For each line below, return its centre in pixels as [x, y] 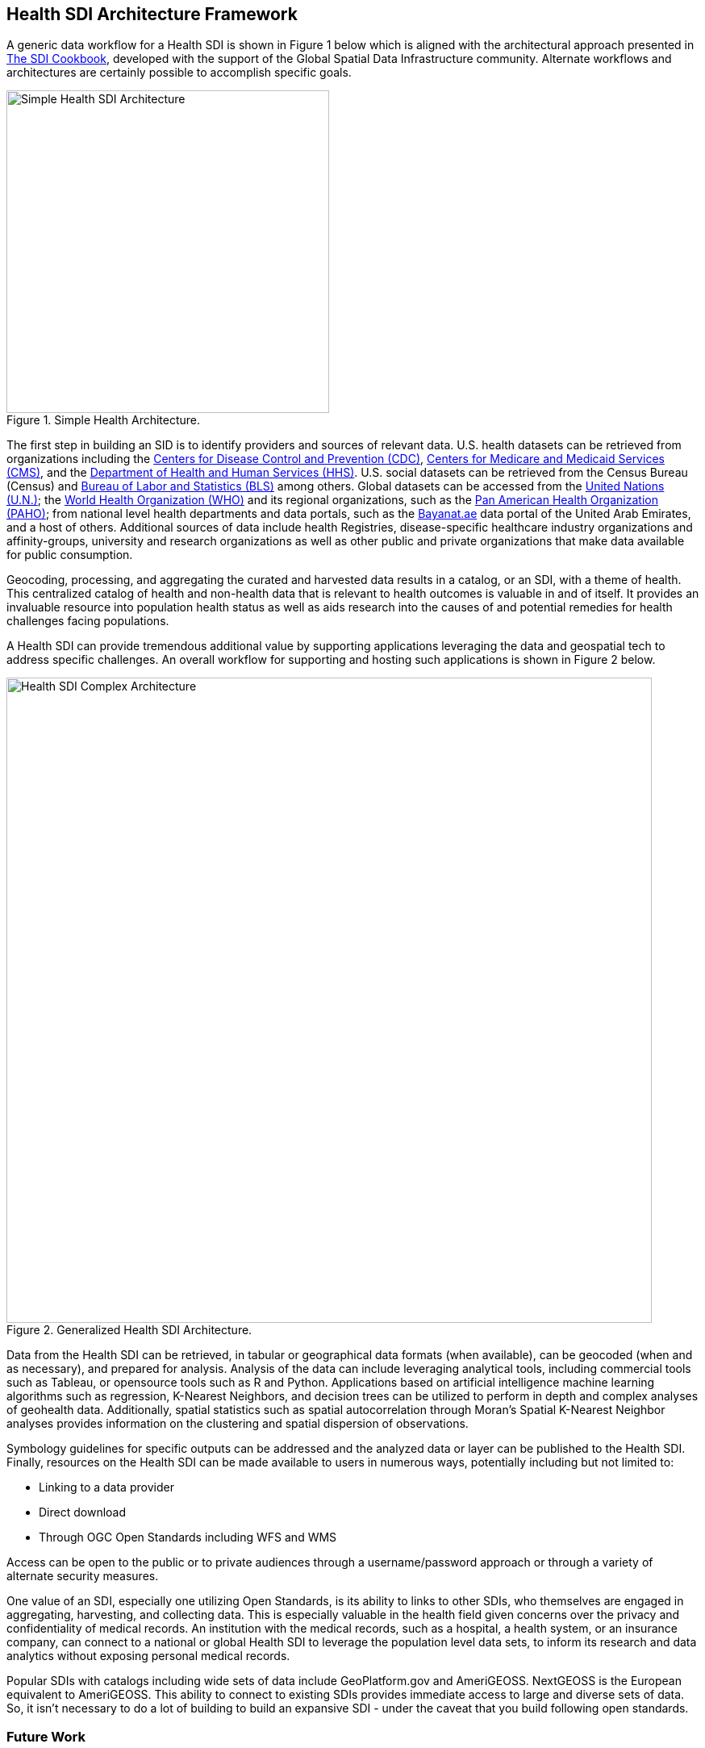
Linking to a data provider [106, 1487]
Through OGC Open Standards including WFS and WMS [188, 1537]
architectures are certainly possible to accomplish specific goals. [179, 73]
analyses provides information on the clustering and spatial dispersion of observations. [238, 1424]
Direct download [83, 1512]
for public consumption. [70, 555]
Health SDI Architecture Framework [152, 14]
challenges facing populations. [88, 621]
